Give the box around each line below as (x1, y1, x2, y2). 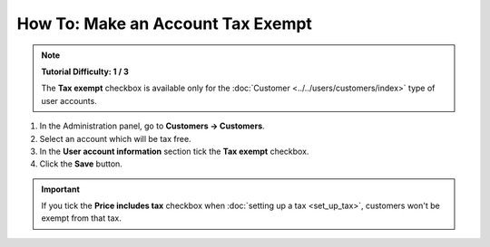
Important (41, 184, 81, 195)
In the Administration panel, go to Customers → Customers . (39, 120, 265, 131)
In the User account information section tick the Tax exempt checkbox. (39, 146, 309, 157)
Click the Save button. (39, 158, 122, 169)
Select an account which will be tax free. (39, 133, 191, 144)
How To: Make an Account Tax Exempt (16, 14, 313, 33)
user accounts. (41, 95, 97, 106)
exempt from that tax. (41, 213, 122, 223)
